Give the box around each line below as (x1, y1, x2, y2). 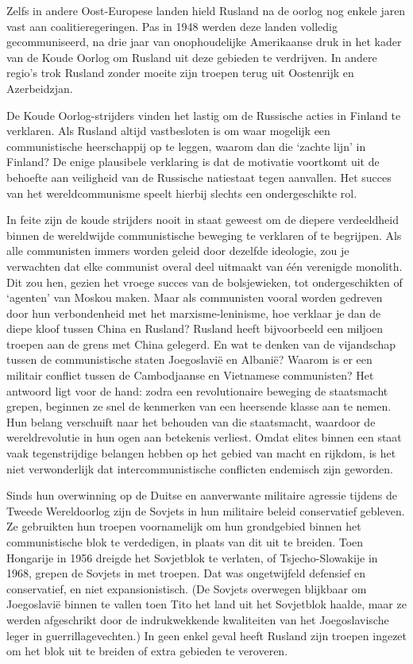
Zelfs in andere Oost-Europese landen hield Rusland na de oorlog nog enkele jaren (6, 2, 406, 18)
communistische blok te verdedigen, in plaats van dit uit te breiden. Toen (6, 534, 364, 550)
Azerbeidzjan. (6, 79, 73, 96)
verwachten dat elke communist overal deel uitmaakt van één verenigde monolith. (6, 257, 403, 274)
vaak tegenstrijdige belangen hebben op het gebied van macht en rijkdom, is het (6, 445, 396, 461)
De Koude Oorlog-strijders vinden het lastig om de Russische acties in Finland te (6, 106, 401, 123)
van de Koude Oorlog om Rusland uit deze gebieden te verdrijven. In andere (6, 48, 377, 65)
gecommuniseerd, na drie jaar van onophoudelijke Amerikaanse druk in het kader (6, 33, 402, 50)
